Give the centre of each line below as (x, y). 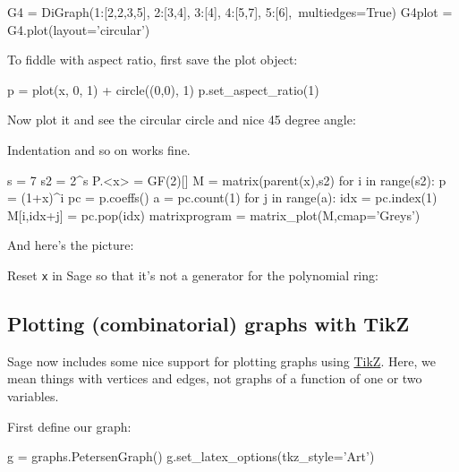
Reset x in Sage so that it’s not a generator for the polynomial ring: (193, 275)
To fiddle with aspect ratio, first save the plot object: (153, 60)
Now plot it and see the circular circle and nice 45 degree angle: (182, 120)
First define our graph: (69, 426)
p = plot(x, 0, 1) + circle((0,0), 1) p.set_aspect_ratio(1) (163, 89)
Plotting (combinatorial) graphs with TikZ (208, 323)
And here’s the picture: (71, 245)
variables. (33, 395)
